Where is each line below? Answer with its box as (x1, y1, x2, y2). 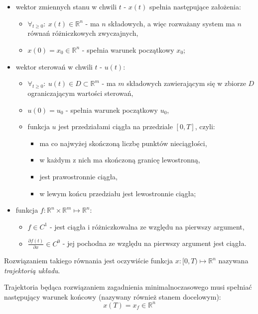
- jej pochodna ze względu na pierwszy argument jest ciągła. (62, 238, 247, 248)
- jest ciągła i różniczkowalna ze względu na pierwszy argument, (49, 221, 245, 232)
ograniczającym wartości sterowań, (27, 87, 133, 98)
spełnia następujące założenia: (149, 1, 241, 11)
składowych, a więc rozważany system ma (108, 18, 235, 28)
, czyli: (195, 121, 215, 132)
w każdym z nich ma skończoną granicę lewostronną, (39, 155, 200, 165)
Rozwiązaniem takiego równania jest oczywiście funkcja (4, 255, 173, 265)
